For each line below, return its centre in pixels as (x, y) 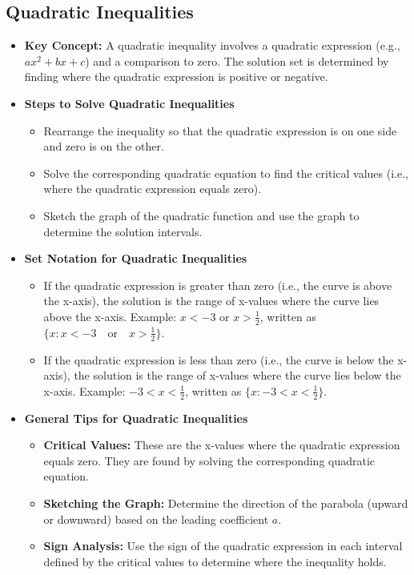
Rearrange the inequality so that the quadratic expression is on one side (220, 130)
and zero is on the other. (104, 146)
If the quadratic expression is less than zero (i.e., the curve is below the (219, 359)
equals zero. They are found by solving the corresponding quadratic (209, 460)
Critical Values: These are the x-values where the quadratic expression (222, 445)
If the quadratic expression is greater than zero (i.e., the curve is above (218, 285)
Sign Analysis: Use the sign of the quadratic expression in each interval (223, 546)
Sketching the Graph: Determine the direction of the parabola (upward (226, 503)
